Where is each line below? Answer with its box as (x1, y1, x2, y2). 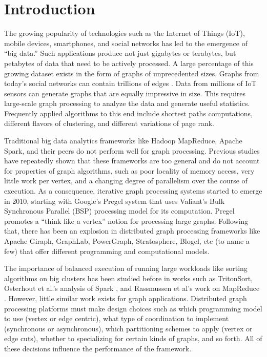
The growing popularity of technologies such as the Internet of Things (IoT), (4, 28, 245, 38)
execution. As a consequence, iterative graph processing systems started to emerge (4, 185, 262, 196)
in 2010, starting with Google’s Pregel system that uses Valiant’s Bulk (4, 195, 225, 206)
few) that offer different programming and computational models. (4, 245, 210, 256)
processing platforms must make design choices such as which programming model (4, 303, 262, 313)
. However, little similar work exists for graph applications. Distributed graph (4, 292, 247, 303)
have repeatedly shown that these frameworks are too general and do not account (4, 155, 260, 166)
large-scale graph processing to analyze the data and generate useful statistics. (4, 98, 250, 109)
